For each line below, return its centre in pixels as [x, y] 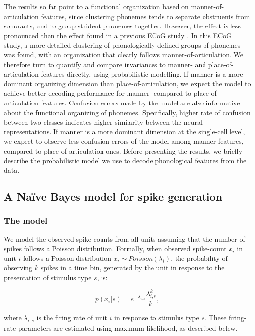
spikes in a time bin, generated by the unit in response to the [132, 268]
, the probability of [199, 258]
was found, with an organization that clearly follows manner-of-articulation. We [124, 54]
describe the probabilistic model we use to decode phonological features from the [125, 160]
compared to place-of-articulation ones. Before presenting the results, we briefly [123, 150]
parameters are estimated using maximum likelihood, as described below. [128, 327]
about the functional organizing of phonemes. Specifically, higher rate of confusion [127, 112]
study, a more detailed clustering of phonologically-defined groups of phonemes [122, 45]
